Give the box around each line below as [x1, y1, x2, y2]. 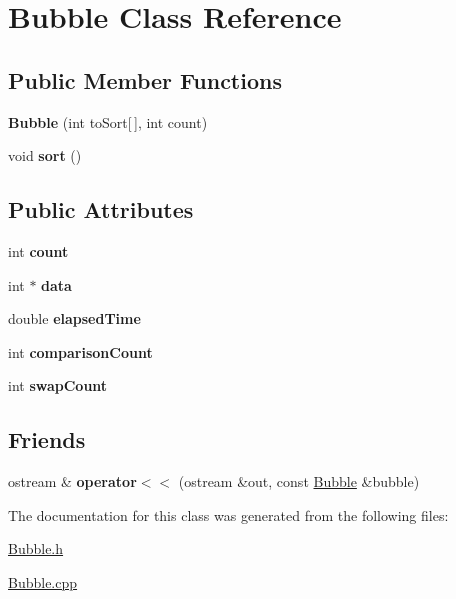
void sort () [8, 145, 82, 166]
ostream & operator [8, 471, 137, 492]
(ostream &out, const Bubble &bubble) [178, 471, 420, 492]
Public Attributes [8, 194, 194, 225]
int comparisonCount [8, 341, 153, 362]
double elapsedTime [8, 308, 141, 329]
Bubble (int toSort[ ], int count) [8, 111, 208, 132]
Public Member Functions [8, 64, 282, 95]
